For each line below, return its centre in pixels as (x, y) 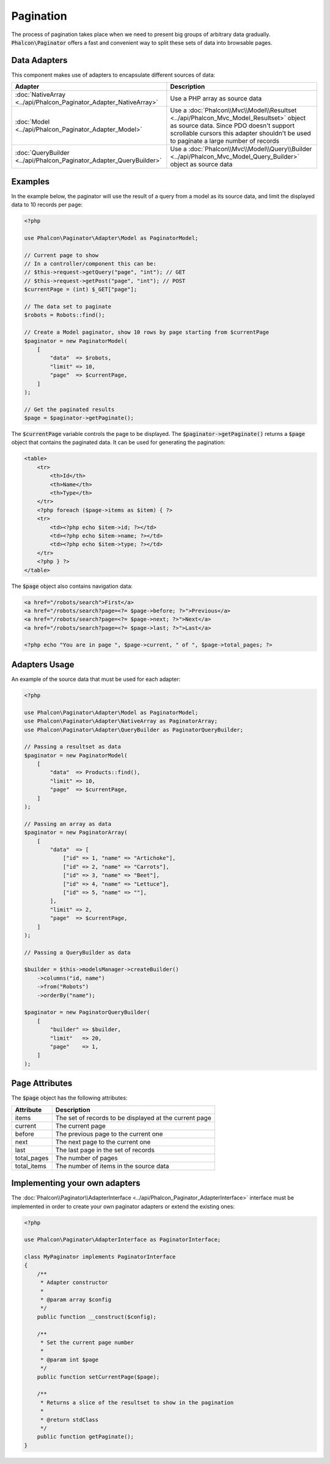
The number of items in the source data (112, 1166)
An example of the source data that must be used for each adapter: (96, 679)
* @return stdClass (69, 1420)
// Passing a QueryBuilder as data (77, 952)
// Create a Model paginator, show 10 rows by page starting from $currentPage (147, 332)
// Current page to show (61, 255)
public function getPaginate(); (86, 1437)
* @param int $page (69, 1360)
